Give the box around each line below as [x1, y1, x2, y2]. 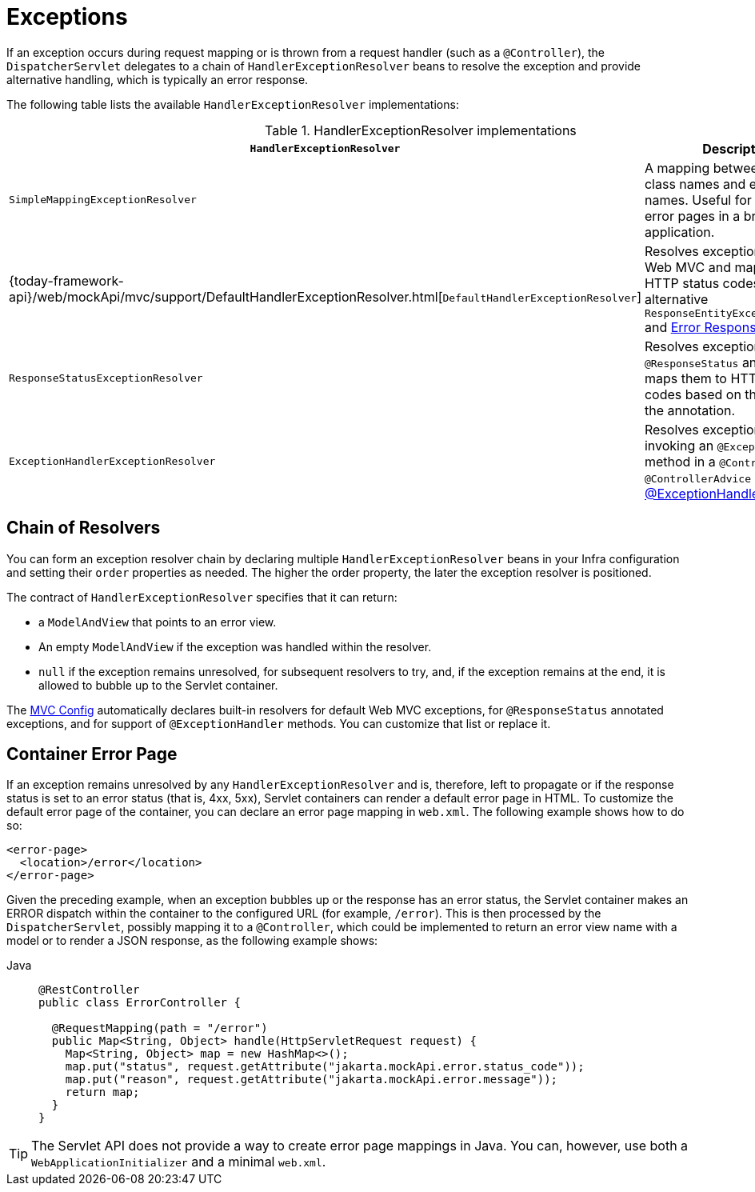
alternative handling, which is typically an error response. [6, 72, 309, 86]
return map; [65, 1086, 140, 1099]
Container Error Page [6, 744, 178, 765]
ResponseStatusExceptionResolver [9, 372, 203, 385]
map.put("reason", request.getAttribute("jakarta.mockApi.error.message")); [65, 1073, 558, 1086]
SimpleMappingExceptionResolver [9, 194, 197, 206]
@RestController [38, 983, 140, 997]
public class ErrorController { [38, 996, 241, 1010]
